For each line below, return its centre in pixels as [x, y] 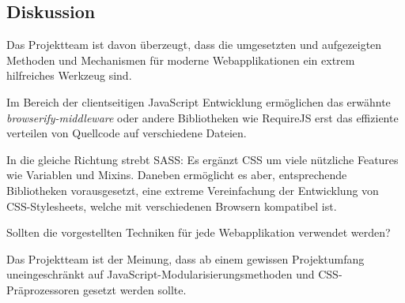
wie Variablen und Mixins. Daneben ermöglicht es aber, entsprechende [177, 175]
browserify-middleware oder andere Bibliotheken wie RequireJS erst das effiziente [202, 117]
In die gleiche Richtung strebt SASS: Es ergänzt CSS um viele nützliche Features [202, 159]
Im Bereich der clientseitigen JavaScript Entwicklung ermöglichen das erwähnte [199, 101]
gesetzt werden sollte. [134, 289]
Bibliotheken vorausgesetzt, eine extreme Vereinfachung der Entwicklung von [193, 190]
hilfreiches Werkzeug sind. [69, 75]
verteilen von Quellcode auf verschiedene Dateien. [127, 133]
